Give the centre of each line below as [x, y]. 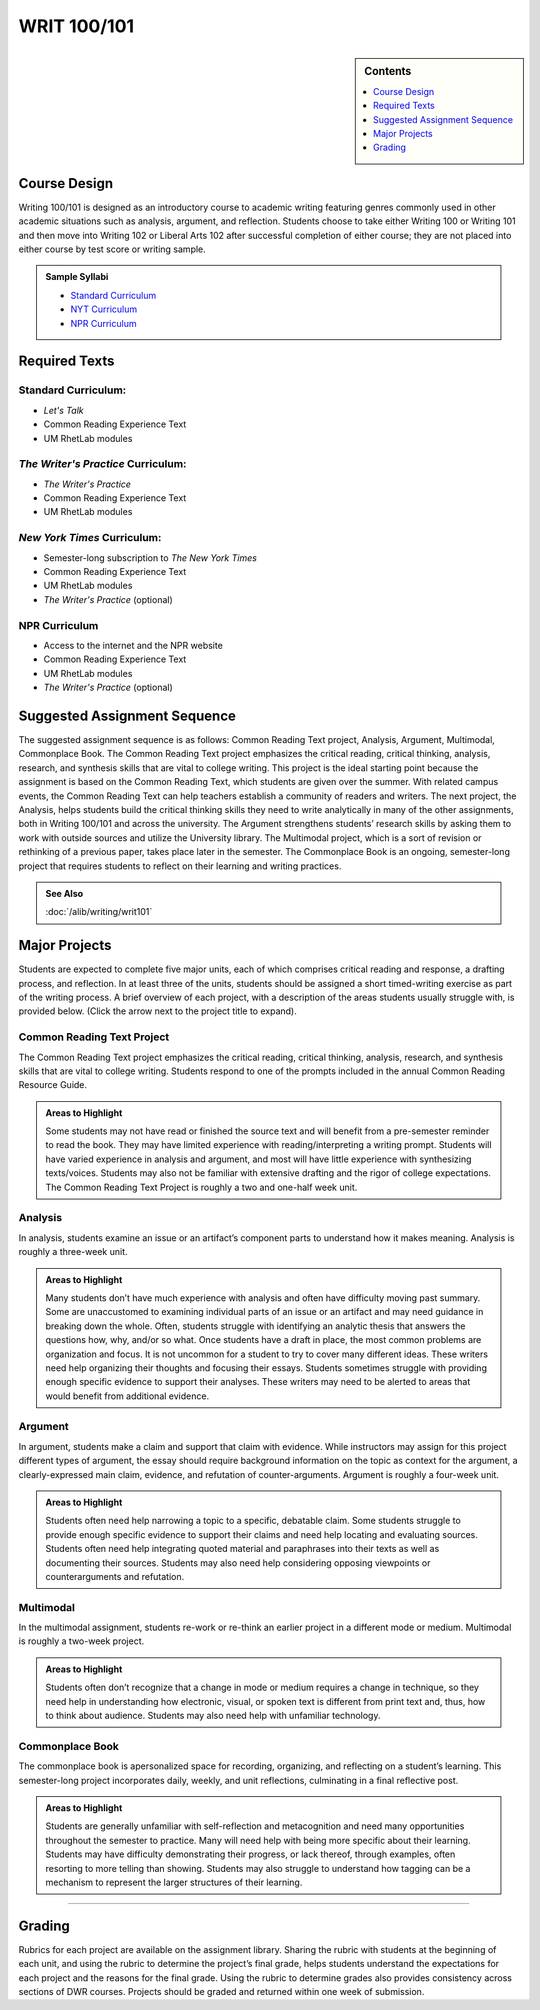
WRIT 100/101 [76, 26]
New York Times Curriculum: [90, 538]
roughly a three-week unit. [73, 1252]
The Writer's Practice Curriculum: [102, 464]
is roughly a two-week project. [81, 1641]
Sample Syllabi [77, 277]
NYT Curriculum [104, 309]
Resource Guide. [53, 1085]
